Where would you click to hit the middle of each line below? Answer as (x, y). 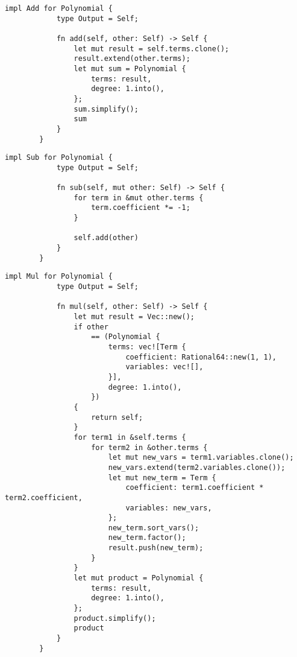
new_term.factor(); (147, 538)
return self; (117, 417)
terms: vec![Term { (147, 347)
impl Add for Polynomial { (59, 8)
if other (91, 327)
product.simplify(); (115, 618)
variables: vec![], (164, 367)
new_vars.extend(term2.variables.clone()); (197, 467)
